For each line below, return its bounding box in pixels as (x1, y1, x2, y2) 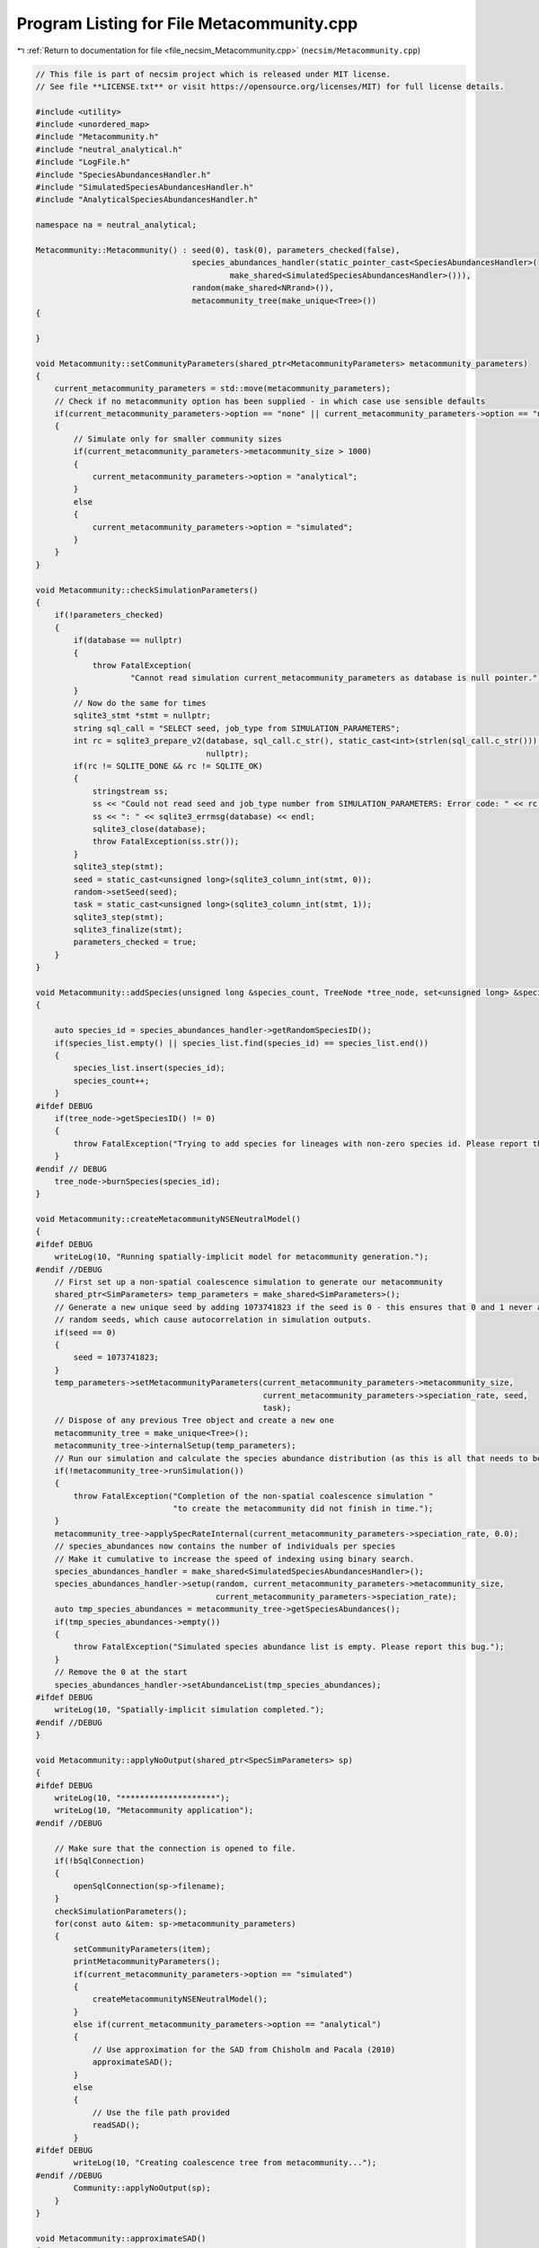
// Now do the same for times (73, 698, 207, 709)
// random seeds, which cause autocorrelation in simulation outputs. (54, 1315, 373, 1325)
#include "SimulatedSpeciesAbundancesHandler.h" (35, 183, 254, 192)
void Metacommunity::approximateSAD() (35, 2233, 207, 2244)
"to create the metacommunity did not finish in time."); (172, 1503, 434, 1514)
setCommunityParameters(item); (73, 1943, 211, 1954)
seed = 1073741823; (73, 1352, 159, 1362)
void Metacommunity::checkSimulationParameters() (35, 584, 259, 595)
